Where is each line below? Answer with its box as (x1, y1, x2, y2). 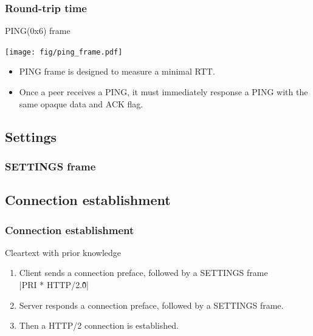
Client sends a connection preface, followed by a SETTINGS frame (19, 266, 268, 279)
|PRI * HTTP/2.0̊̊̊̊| (19, 278, 89, 291)
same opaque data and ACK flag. (19, 97, 143, 110)
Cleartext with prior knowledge (5, 246, 122, 258)
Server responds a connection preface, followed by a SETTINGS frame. (19, 298, 284, 311)
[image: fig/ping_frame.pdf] (5, 47, 123, 56)
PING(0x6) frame (5, 24, 71, 37)
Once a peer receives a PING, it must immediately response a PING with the (19, 86, 308, 98)
